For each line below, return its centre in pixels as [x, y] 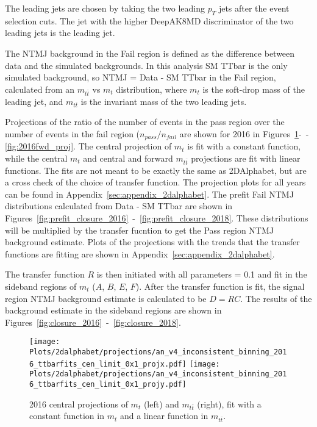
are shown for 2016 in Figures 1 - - [244, 133]
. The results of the [276, 298]
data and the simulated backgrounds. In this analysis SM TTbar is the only [146, 65]
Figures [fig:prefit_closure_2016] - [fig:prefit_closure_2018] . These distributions [157, 218]
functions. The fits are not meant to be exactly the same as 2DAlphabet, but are [156, 170]
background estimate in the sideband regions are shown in [113, 310]
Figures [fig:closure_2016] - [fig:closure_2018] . [93, 322]
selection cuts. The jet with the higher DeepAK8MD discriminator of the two [149, 20]
